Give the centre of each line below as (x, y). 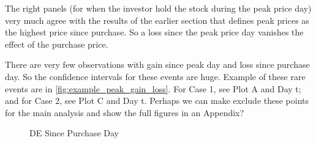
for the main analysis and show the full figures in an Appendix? (125, 112)
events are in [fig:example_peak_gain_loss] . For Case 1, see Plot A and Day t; (153, 88)
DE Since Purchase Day (74, 133)
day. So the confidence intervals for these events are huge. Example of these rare (155, 76)
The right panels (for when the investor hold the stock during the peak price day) (158, 8)
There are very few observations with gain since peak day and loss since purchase (157, 64)
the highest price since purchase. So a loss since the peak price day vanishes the (154, 32)
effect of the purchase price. (57, 44)
